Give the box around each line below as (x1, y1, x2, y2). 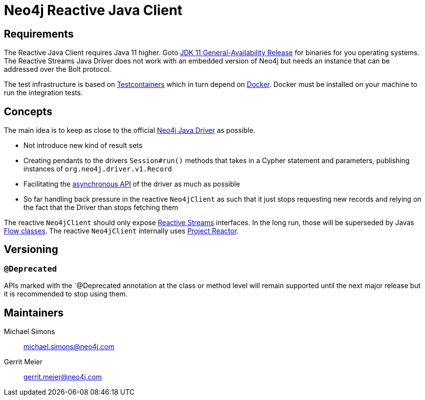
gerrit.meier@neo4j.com (23, 373, 102, 381)
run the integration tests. (4, 88, 83, 97)
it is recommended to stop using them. (4, 290, 128, 298)
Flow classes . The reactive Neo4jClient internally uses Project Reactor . (4, 227, 239, 235)
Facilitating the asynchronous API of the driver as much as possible (23, 180, 240, 189)
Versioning (4, 243, 58, 256)
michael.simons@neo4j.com (23, 342, 114, 351)
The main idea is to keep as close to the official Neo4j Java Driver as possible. (4, 126, 255, 135)
